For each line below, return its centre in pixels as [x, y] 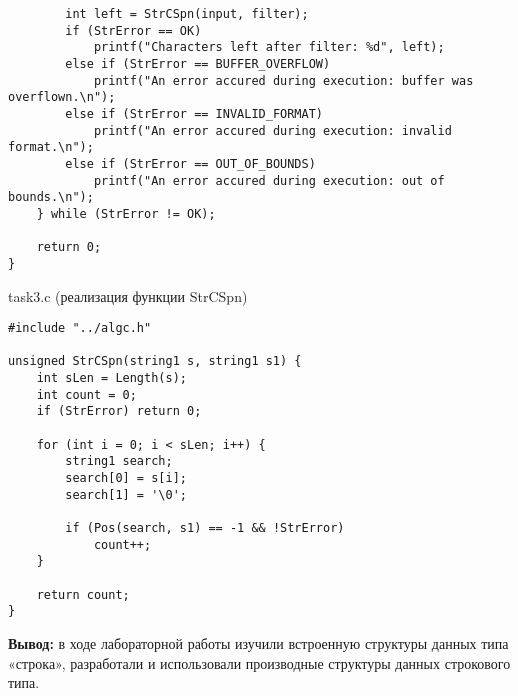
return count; [83, 594]
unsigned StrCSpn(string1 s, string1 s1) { [155, 361]
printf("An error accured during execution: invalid [272, 130]
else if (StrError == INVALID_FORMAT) [194, 113]
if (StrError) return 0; [119, 411]
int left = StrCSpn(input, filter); [187, 14]
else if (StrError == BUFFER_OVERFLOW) [198, 63]
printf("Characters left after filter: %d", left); [269, 47]
